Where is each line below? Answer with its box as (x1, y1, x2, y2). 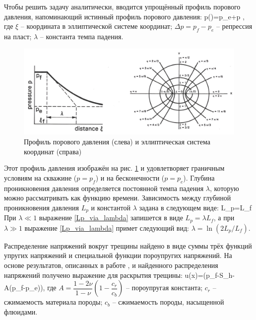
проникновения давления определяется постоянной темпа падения (4, 183, 204, 193)
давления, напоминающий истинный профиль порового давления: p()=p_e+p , (4, 11, 245, 21)
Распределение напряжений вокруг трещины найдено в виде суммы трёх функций (4, 240, 252, 251)
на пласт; (4, 31, 32, 41)
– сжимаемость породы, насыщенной (112, 297, 224, 307)
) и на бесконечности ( (95, 172, 165, 183)
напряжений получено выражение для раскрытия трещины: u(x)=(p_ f (4, 269, 217, 280)
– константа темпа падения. (40, 31, 124, 41)
